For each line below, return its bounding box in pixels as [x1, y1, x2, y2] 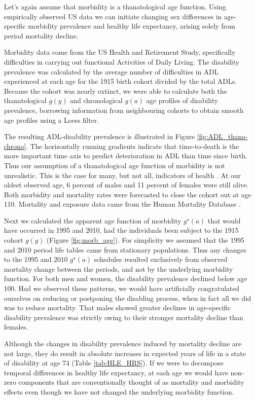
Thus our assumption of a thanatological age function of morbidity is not [4, 160, 225, 170]
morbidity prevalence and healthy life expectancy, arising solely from [28, 21, 236, 31]
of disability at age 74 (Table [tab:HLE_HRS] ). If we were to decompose [4, 358, 223, 368]
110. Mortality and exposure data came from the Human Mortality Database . [4, 199, 241, 209]
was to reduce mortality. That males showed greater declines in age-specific [4, 302, 231, 313]
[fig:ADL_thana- [197, 131, 248, 142]
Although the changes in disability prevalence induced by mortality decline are [4, 338, 242, 348]
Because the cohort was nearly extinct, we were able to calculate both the [4, 85, 227, 96]
